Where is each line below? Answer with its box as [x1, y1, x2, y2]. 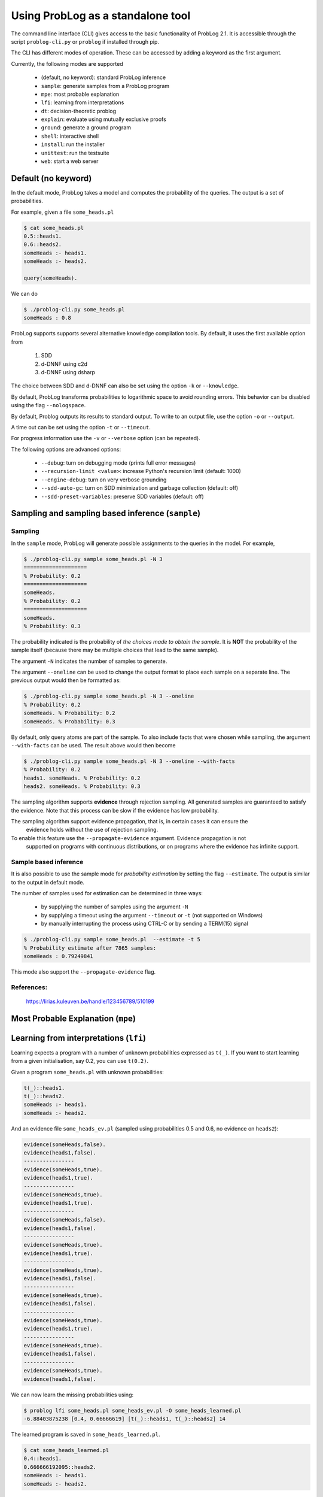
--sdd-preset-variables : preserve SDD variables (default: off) [41, 493, 205, 500]
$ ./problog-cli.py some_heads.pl [23, 306, 125, 313]
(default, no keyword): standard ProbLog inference [41, 74, 166, 81]
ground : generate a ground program [41, 124, 132, 131]
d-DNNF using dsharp [41, 368, 96, 375]
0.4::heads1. [23, 1455, 62, 1462]
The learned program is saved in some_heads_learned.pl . [11, 1431, 161, 1438]
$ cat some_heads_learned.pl [23, 1447, 109, 1453]
